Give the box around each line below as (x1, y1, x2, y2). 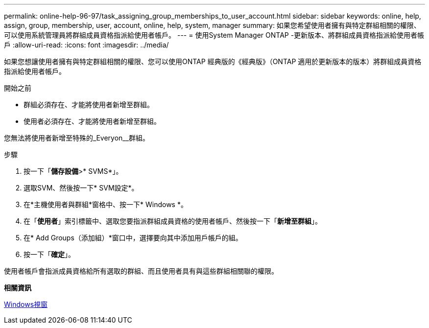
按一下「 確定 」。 (24, 250, 75, 258)
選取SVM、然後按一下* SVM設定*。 (24, 184, 139, 192)
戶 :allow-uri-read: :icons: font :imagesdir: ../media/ (4, 41, 169, 49)
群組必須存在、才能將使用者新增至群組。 (24, 100, 154, 109)
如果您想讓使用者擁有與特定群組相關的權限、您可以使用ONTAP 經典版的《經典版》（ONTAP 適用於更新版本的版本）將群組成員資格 (4, 57, 422, 66)
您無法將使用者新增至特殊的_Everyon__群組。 (4, 134, 150, 142)
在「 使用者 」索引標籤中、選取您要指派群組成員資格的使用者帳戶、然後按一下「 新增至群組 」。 (24, 217, 322, 225)
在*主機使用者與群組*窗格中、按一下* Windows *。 (24, 200, 188, 209)
